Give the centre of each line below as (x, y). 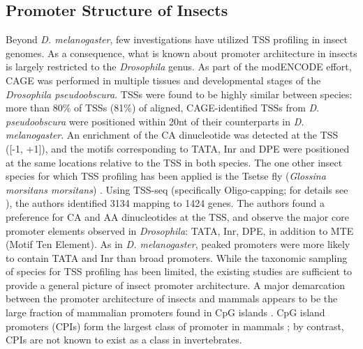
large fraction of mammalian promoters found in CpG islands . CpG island (165, 312)
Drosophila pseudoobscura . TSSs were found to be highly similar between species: (179, 94)
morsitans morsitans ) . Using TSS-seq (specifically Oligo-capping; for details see (177, 189)
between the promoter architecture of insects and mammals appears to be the (172, 298)
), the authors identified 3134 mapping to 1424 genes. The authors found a (165, 203)
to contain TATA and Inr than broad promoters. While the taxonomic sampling (177, 257)
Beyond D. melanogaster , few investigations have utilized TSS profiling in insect (177, 39)
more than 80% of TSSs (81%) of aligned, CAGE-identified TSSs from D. (163, 108)
